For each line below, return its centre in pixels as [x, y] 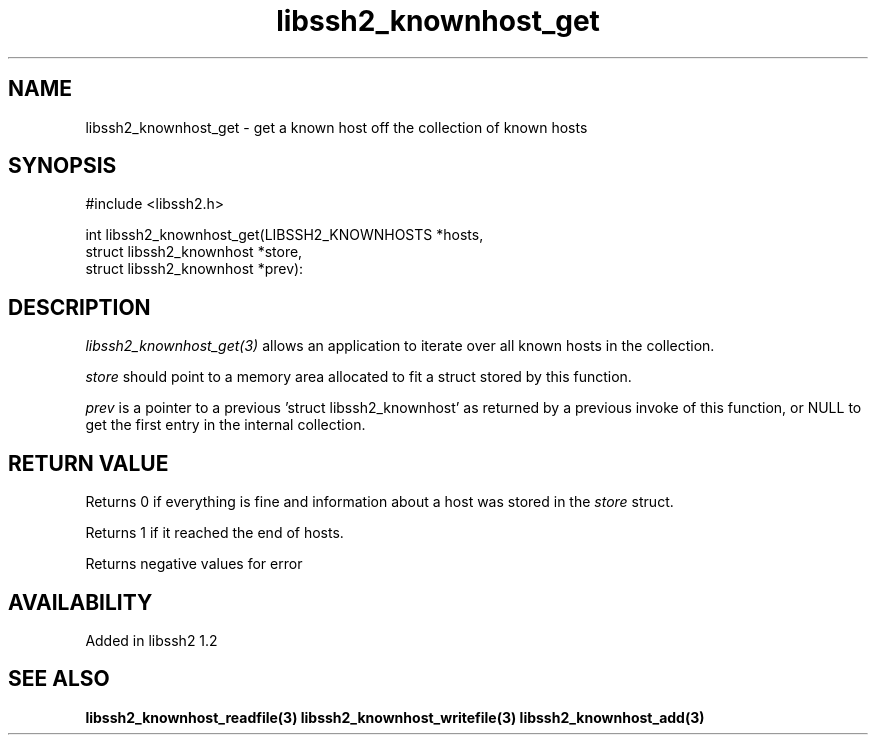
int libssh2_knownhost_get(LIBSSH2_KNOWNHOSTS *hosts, [284, 235]
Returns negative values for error [194, 564]
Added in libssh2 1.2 [151, 640]
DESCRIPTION [79, 307]
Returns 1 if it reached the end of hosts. [214, 533]
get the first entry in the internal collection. [225, 425]
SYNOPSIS [62, 166]
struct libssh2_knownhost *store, [194, 252]
